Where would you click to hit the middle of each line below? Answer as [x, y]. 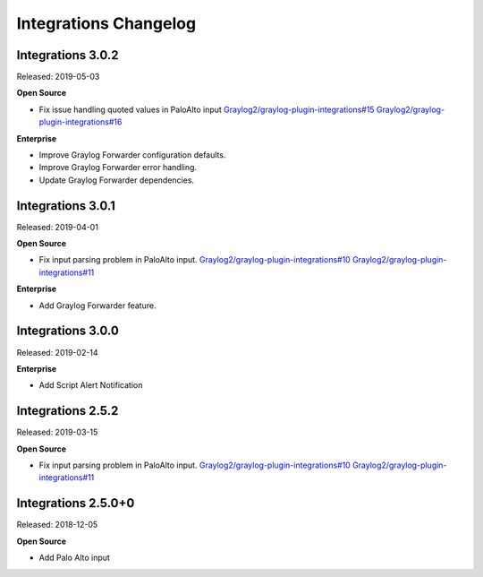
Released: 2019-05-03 [58, 77]
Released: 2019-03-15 [57, 432]
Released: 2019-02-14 [57, 352]
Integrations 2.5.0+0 [76, 503]
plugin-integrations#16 [80, 122]
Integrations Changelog [106, 23]
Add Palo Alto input [75, 558]
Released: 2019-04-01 [57, 227]
